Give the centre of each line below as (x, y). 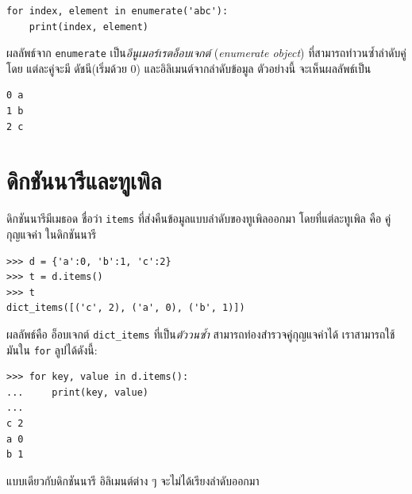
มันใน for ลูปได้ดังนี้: (52, 349)
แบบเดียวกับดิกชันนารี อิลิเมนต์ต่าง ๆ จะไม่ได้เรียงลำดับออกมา (133, 480)
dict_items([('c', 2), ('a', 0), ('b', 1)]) (126, 308)
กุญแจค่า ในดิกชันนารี (52, 234)
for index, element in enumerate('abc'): (117, 11)
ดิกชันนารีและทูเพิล (84, 180)
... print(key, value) (77, 392)
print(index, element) (89, 27)
